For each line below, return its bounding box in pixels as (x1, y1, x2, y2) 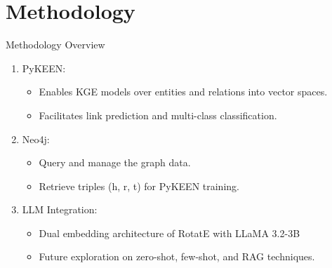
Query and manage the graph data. (39, 155, 191, 170)
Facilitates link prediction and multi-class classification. (39, 107, 277, 122)
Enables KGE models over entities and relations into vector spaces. (39, 84, 328, 99)
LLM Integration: (22, 202, 98, 217)
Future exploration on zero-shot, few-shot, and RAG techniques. (39, 249, 315, 264)
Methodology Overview (6, 37, 105, 52)
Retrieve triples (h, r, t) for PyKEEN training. (39, 178, 239, 193)
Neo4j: (22, 131, 50, 146)
